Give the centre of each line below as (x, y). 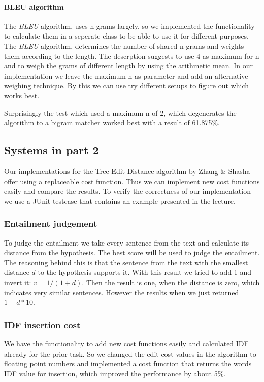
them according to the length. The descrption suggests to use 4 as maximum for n (132, 56)
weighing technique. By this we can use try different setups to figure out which (127, 85)
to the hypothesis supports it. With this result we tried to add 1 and (145, 272)
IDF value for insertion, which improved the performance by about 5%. (115, 373)
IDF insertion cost (42, 324)
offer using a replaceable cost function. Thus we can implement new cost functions (132, 181)
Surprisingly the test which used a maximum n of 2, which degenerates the (120, 112)
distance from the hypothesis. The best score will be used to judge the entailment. (132, 252)
